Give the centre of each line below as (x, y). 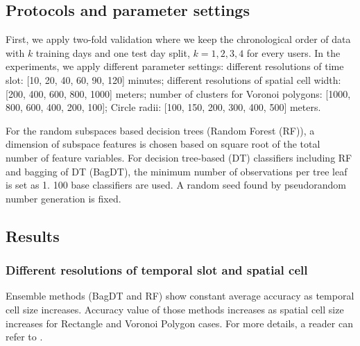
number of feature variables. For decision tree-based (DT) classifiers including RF (179, 157)
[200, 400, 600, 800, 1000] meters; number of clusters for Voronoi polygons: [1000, (178, 93)
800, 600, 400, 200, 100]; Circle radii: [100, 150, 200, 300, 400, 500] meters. (163, 107)
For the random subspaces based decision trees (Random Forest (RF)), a (160, 130)
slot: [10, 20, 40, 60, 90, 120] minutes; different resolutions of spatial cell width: (173, 79)
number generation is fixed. (63, 198)
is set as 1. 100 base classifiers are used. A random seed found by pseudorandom (176, 185)
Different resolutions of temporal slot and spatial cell (157, 270)
